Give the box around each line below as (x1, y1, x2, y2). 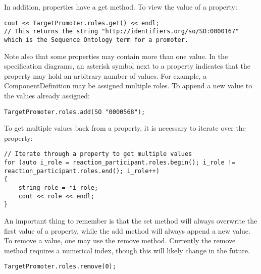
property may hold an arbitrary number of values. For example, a (4, 70, 207, 81)
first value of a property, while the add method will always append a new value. (4, 225, 250, 236)
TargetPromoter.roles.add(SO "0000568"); (4, 108, 145, 116)
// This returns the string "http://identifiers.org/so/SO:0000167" (4, 28, 239, 35)
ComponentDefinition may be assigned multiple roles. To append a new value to (4, 80, 252, 91)
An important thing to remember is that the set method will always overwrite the (4, 215, 257, 226)
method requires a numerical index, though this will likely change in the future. (4, 245, 250, 255)
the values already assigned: (4, 90, 90, 100)
